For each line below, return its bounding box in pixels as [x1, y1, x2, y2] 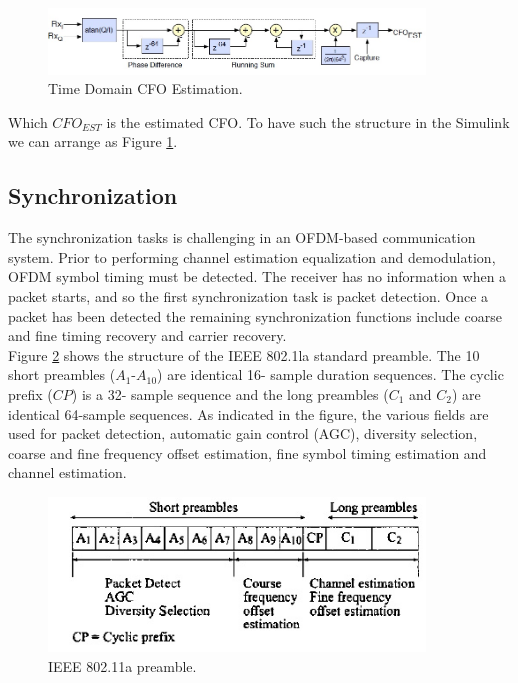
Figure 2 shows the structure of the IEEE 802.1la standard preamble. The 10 [8, 344, 480, 365]
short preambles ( [8, 364, 116, 385]
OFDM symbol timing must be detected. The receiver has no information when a [8, 266, 507, 287]
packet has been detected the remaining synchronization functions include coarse [8, 305, 502, 326]
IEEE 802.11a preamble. [48, 655, 197, 676]
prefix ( [8, 383, 53, 404]
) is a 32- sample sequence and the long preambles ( [71, 383, 389, 404]
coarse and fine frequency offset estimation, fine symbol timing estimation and [8, 442, 487, 463]
